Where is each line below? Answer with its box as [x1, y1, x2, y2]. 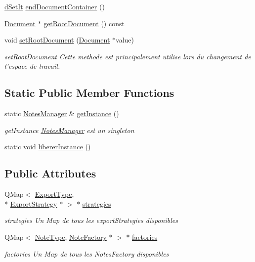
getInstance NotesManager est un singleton [4, 125, 134, 135]
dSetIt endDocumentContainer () [4, 1, 105, 11]
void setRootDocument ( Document [4, 35, 110, 45]
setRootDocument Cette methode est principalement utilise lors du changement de [4, 51, 251, 61]
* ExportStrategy [4, 198, 57, 209]
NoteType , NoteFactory [35, 231, 107, 242]
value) [116, 35, 134, 45]
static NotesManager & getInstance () [4, 108, 119, 119]
